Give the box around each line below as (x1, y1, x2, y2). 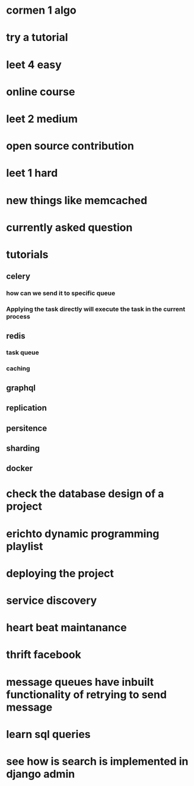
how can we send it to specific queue (6, 289, 116, 297)
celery (6, 271, 31, 282)
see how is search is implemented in (6, 755, 189, 768)
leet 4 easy (6, 58, 62, 71)
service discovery (6, 594, 97, 607)
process (6, 313, 31, 321)
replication (6, 403, 47, 413)
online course (6, 85, 75, 98)
